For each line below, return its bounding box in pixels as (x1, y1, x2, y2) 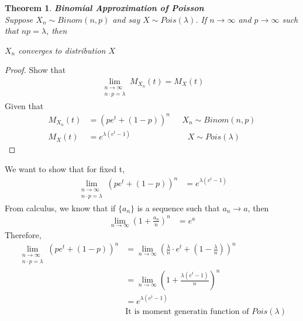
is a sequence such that (137, 201, 220, 214)
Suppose (5, 13, 33, 25)
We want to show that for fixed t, (5, 162, 125, 175)
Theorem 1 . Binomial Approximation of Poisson (5, 2, 204, 13)
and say (112, 13, 140, 25)
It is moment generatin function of (125, 307, 249, 316)
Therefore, (5, 229, 42, 241)
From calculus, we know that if (5, 201, 116, 214)
